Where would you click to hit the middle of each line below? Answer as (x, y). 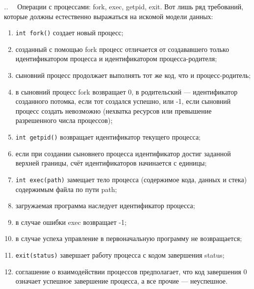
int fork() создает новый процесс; (69, 33)
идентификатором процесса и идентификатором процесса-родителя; (116, 59)
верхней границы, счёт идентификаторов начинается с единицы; (111, 163)
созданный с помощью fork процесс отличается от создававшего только (122, 49)
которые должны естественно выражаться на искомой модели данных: (109, 16)
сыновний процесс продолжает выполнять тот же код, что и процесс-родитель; (133, 75)
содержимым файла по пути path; (66, 189)
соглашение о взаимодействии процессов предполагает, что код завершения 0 (131, 271)
